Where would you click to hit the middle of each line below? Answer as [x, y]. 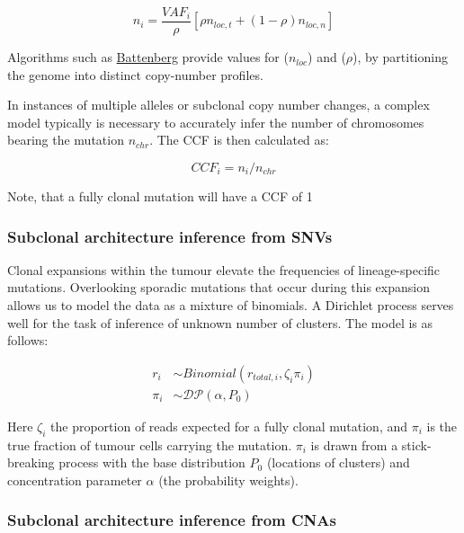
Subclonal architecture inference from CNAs [172, 520]
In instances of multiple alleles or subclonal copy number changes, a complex [219, 105]
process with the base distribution [152, 462]
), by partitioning [400, 57]
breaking [31, 462]
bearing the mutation [66, 140]
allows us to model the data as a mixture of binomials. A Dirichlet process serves [231, 305]
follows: [28, 340]
